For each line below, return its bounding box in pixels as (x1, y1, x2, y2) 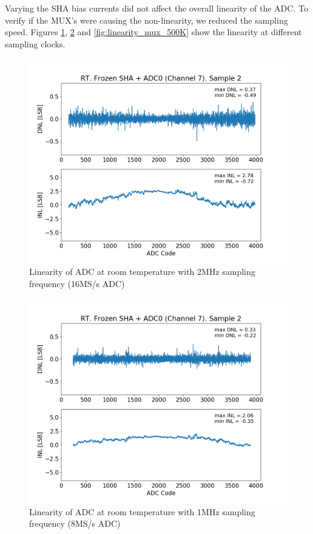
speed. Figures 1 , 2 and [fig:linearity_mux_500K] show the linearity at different (5, 25, 302, 38)
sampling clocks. (5, 37, 66, 50)
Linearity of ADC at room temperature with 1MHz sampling (29, 505, 255, 518)
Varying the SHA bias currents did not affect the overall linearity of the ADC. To (5, 2, 308, 14)
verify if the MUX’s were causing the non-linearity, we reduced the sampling (5, 13, 288, 26)
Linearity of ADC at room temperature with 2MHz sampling (29, 265, 255, 278)
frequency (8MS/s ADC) (29, 517, 121, 530)
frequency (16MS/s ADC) (29, 277, 125, 290)
